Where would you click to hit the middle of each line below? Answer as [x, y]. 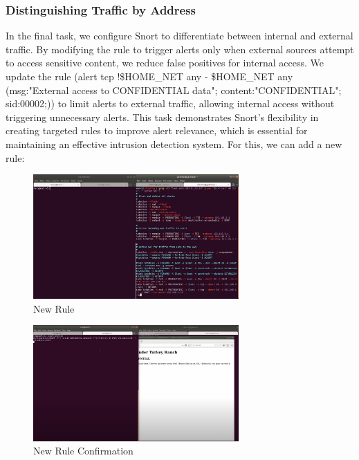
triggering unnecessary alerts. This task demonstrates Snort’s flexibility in [162, 117]
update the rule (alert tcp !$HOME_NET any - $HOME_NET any [149, 76]
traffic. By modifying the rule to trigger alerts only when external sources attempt [180, 49]
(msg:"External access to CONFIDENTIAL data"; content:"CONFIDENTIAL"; [174, 90]
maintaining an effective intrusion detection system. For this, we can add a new [174, 144]
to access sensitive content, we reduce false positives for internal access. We [165, 63]
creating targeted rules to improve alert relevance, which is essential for [157, 130]
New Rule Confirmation [83, 451]
